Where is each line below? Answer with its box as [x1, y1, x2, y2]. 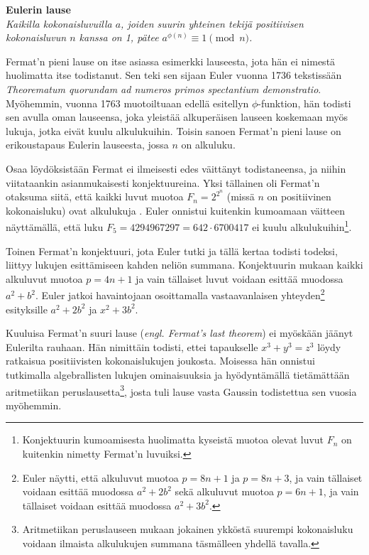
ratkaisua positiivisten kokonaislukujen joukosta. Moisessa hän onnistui [6, 353, 315, 368]
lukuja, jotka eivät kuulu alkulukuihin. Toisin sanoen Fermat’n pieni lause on [6, 123, 341, 138]
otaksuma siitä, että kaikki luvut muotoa [6, 189, 184, 204]
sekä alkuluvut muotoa [175, 484, 274, 499]
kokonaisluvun [6, 30, 67, 45]
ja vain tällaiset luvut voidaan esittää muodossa [136, 271, 343, 286]
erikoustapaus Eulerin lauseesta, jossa [6, 137, 169, 152]
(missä [226, 189, 255, 204]
